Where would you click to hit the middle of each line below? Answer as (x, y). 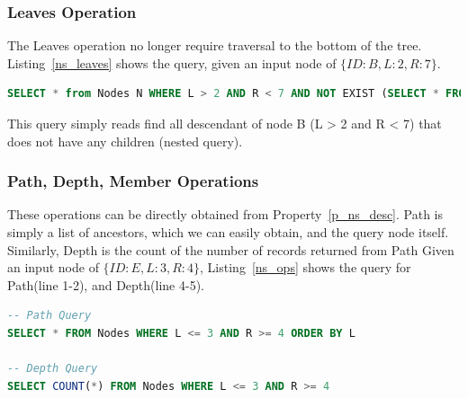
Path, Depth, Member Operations (133, 181)
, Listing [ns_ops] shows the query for (306, 267)
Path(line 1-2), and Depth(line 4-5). (106, 284)
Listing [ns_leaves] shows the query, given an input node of (172, 62)
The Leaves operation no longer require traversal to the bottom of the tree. (215, 45)
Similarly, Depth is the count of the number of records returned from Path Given (231, 249)
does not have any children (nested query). (125, 141)
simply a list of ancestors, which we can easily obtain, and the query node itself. (228, 232)
